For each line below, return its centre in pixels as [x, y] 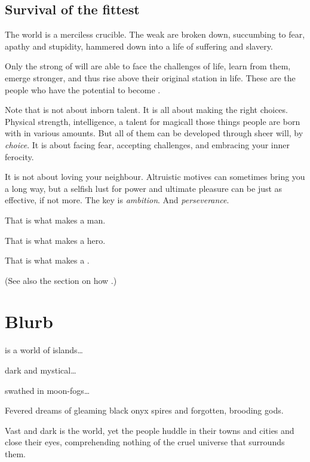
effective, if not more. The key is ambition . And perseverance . [117, 200]
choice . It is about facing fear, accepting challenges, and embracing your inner [147, 144]
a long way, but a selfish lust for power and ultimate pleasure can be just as [144, 188]
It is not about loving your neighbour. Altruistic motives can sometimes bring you [155, 177]
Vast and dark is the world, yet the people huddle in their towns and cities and [150, 430]
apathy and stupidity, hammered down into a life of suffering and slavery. [139, 46]
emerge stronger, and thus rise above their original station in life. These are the [150, 77]
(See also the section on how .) [61, 280]
